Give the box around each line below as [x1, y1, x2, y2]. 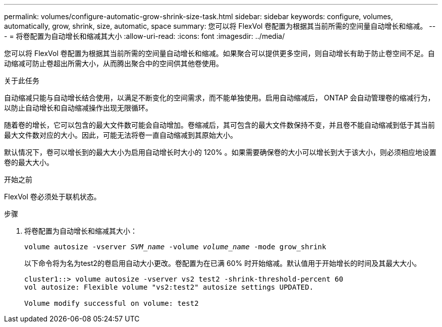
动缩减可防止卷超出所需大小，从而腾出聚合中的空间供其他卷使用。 [4, 59, 223, 68]
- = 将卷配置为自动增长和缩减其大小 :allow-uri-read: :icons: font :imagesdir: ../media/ [4, 32, 285, 40]
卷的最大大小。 [4, 158, 53, 167]
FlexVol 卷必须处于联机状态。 [4, 192, 101, 201]
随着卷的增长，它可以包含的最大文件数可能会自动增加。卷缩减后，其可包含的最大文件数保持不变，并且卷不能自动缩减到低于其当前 [4, 121, 435, 129]
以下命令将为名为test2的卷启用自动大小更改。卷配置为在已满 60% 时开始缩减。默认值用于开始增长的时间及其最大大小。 [24, 259, 421, 267]
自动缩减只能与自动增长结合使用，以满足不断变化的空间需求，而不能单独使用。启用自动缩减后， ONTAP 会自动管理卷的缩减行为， [4, 93, 435, 102]
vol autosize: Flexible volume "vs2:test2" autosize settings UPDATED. [24, 283, 314, 291]
